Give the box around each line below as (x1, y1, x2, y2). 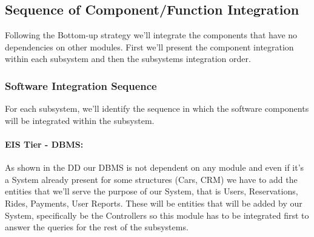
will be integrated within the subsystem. (5, 114, 155, 126)
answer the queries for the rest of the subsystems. (5, 221, 189, 233)
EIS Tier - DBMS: (5, 137, 84, 150)
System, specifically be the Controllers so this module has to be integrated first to (5, 208, 309, 221)
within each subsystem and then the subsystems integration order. (5, 52, 251, 65)
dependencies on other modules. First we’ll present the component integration (5, 40, 294, 53)
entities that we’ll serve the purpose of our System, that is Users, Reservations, (5, 185, 298, 197)
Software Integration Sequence (5, 78, 157, 93)
